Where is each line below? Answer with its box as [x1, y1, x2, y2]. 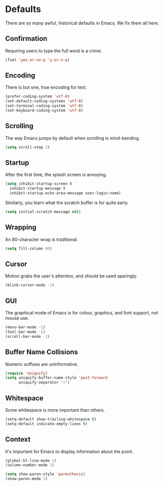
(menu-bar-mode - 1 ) [5, 325, 46, 330]
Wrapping [5, 223, 37, 232]
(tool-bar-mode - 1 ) [5, 329, 46, 334]
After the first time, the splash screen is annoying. [5, 172, 107, 178]
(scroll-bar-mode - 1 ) [5, 334, 50, 339]
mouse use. [5, 315, 29, 321]
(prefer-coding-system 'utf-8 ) [5, 94, 70, 99]
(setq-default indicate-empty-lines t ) [5, 421, 88, 426]
